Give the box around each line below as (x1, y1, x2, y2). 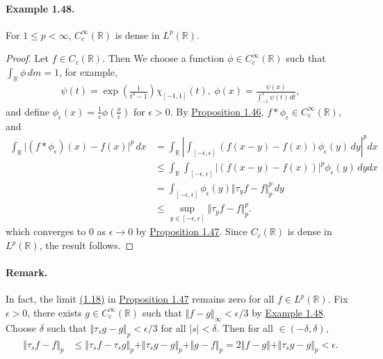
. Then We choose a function (102, 51, 225, 65)
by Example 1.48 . (252, 305, 326, 319)
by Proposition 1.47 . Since (136, 224, 247, 239)
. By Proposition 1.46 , (170, 104, 264, 118)
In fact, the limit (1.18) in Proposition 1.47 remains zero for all (6, 292, 275, 306)
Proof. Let (6, 51, 49, 65)
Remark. (6, 265, 48, 280)
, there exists (27, 305, 82, 319)
